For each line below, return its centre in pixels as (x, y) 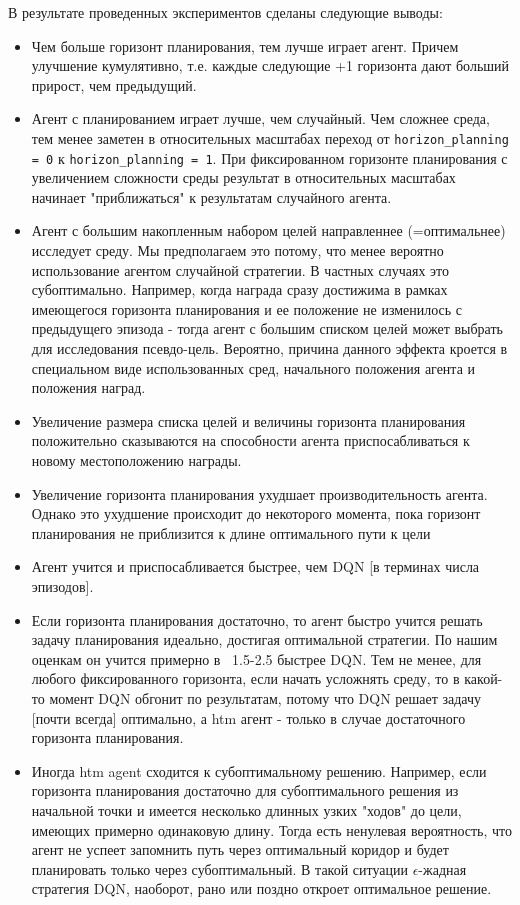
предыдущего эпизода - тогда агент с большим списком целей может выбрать (267, 328)
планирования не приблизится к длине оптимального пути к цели (231, 532)
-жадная (442, 868)
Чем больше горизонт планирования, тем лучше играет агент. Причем (245, 45)
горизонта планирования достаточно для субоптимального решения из (245, 790)
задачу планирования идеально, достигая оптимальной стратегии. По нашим (264, 639)
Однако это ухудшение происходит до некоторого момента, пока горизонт (256, 513)
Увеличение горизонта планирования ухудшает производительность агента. (259, 493)
